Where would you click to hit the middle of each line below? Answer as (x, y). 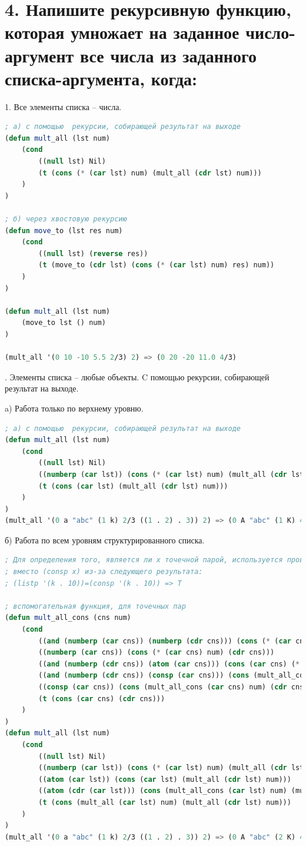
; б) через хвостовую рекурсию (66, 219)
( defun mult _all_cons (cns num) (68, 618)
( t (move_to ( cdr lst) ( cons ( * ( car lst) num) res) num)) (157, 265)
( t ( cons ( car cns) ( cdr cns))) (102, 699)
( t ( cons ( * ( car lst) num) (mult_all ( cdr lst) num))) (150, 173)
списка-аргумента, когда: (101, 78)
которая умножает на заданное (122, 32)
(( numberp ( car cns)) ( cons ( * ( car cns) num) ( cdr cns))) (157, 653)
